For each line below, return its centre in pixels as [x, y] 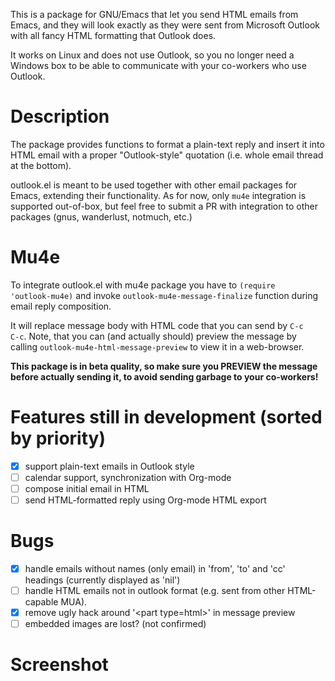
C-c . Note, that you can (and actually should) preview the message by [153, 336]
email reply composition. [61, 306]
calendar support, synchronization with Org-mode [128, 477]
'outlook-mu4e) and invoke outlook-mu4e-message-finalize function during [164, 295]
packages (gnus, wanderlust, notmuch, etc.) [101, 216]
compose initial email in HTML [87, 488]
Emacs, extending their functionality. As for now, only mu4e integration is [158, 195]
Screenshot [59, 665]
